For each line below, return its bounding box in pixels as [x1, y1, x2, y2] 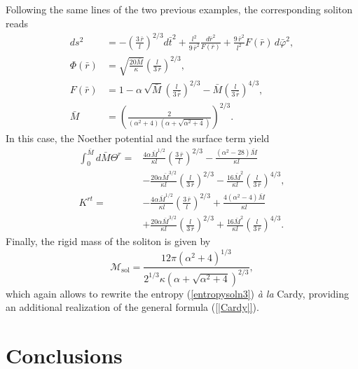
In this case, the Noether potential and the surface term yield [6, 131, 270, 146]
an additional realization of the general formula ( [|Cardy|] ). [6, 300, 259, 314]
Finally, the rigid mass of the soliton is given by [6, 234, 211, 249]
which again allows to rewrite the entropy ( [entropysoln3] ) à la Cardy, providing [6, 286, 350, 300]
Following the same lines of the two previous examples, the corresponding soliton [6, 2, 353, 16]
